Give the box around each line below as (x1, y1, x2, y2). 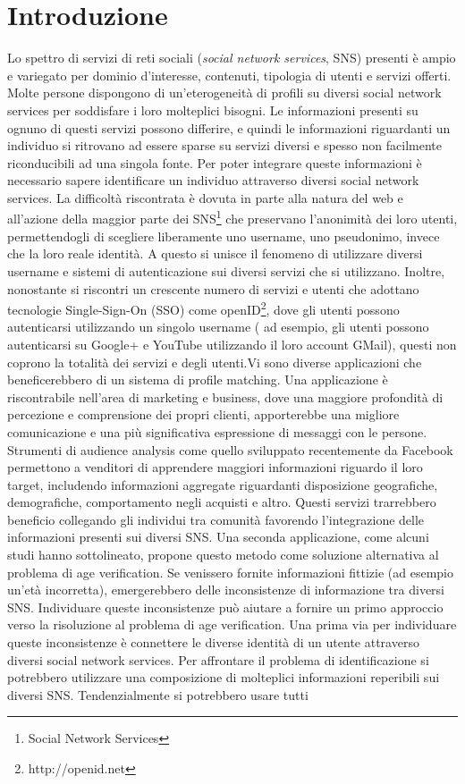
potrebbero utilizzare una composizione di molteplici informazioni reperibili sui (7, 668, 440, 687)
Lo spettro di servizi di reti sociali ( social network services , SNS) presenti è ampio (7, 48, 456, 67)
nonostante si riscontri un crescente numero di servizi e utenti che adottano (7, 279, 419, 298)
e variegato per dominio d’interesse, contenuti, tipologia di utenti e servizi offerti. (7, 65, 452, 84)
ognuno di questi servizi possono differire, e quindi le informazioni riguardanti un (7, 118, 451, 137)
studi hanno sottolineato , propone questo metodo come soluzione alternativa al (7, 545, 439, 564)
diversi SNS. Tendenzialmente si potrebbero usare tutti (7, 685, 309, 704)
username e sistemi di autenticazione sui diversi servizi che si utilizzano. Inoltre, (7, 261, 445, 280)
